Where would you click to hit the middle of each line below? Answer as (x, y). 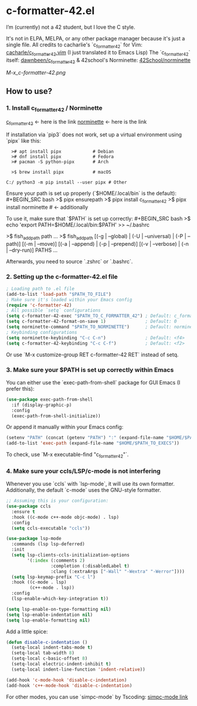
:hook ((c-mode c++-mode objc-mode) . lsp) (65, 517)
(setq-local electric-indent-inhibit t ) (61, 664)
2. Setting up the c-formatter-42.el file (62, 276)
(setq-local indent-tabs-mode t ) (52, 648)
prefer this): (20, 389)
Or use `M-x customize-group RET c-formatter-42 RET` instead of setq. (92, 354)
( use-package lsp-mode (34, 539)
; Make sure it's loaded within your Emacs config (69, 300)
